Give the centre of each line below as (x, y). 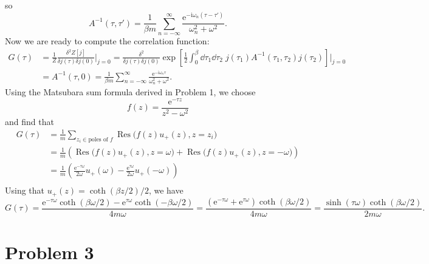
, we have (166, 190)
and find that (29, 121)
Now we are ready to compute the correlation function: (107, 40)
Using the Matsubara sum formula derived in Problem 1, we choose (130, 91)
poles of (98, 139)
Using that (25, 190)
